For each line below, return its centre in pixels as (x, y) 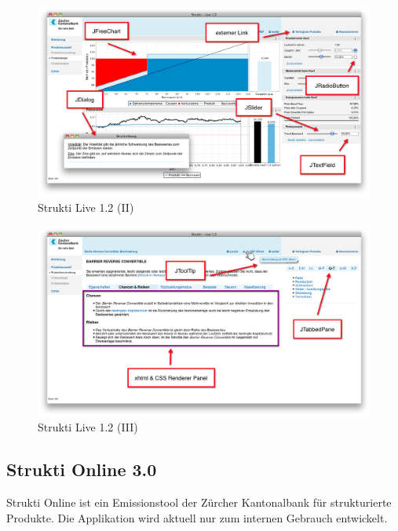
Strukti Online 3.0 (82, 469)
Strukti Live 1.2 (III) (88, 427)
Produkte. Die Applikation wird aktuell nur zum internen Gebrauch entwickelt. (197, 517)
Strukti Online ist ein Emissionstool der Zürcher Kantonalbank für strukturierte (199, 502)
